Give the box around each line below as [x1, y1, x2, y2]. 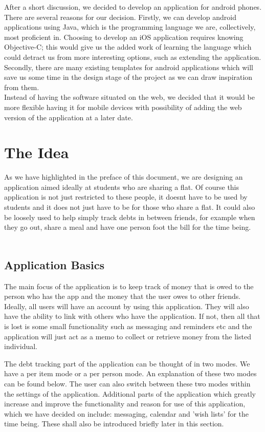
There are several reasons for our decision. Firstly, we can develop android [4, 11, 236, 22]
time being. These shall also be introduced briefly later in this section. [4, 418, 224, 429]
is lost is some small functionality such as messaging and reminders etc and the [4, 320, 252, 331]
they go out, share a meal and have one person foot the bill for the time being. [4, 222, 251, 232]
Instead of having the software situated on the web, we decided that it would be [4, 92, 255, 102]
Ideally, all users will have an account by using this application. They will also [4, 300, 249, 311]
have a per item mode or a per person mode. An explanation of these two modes [4, 368, 257, 379]
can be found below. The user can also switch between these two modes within [4, 378, 251, 388]
